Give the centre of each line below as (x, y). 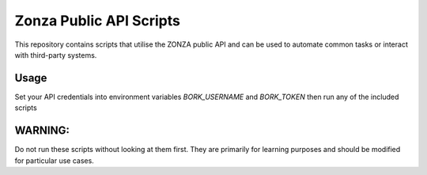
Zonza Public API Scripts (98, 21)
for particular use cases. (54, 160)
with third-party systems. (56, 55)
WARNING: (42, 131)
